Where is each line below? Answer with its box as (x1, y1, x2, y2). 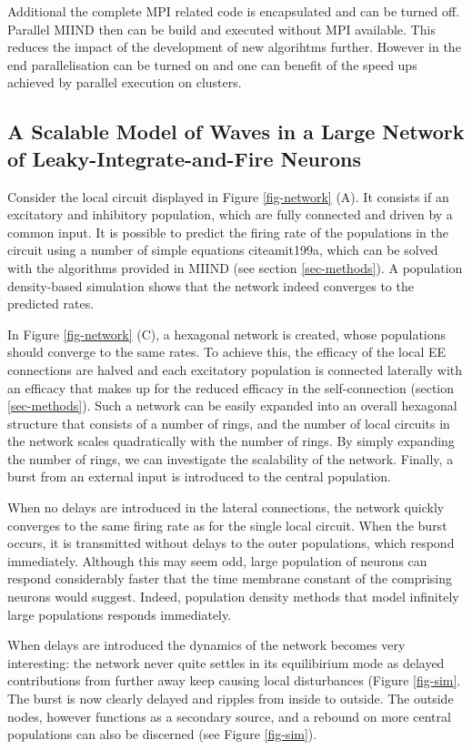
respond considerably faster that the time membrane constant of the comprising (7, 569, 453, 588)
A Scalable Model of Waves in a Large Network (7, 117, 465, 146)
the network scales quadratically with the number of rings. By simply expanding (7, 431, 455, 451)
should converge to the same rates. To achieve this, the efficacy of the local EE (7, 342, 447, 361)
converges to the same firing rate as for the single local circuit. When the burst (7, 515, 447, 534)
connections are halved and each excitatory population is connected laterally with (7, 360, 463, 379)
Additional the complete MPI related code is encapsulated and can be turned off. (7, 2, 460, 20)
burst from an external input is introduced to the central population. (7, 467, 391, 486)
